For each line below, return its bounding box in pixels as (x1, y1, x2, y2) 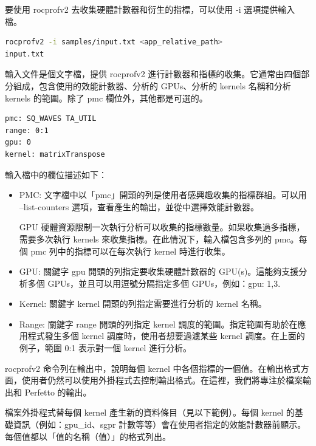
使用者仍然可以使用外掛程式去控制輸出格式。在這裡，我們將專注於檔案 (21, 374, 303, 386)
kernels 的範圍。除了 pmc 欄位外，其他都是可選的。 (5, 91, 208, 104)
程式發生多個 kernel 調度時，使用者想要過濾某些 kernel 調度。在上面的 (27, 329, 305, 342)
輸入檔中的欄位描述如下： (5, 168, 107, 180)
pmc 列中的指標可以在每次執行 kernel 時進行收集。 (30, 244, 230, 257)
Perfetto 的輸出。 (24, 385, 92, 398)
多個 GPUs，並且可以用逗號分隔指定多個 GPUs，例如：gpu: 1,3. (27, 276, 281, 289)
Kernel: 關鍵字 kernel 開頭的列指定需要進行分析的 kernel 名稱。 (19, 297, 267, 310)
